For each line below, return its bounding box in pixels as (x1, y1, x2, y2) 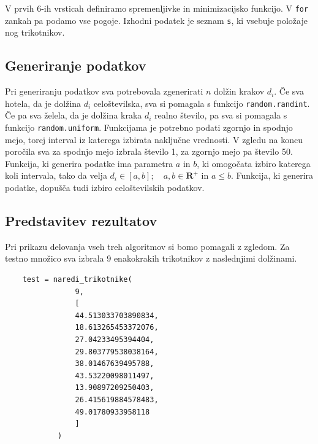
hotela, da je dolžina (5, 96, 81, 109)
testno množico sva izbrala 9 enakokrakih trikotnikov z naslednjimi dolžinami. (5, 252, 297, 265)
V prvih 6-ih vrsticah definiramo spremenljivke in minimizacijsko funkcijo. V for (5, 2, 309, 14)
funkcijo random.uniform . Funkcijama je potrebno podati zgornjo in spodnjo (5, 120, 293, 133)
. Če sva (274, 85, 304, 98)
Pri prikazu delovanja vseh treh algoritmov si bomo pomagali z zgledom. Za (5, 240, 290, 252)
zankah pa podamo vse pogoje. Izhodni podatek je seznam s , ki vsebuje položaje (5, 14, 308, 26)
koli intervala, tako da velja (5, 169, 107, 182)
